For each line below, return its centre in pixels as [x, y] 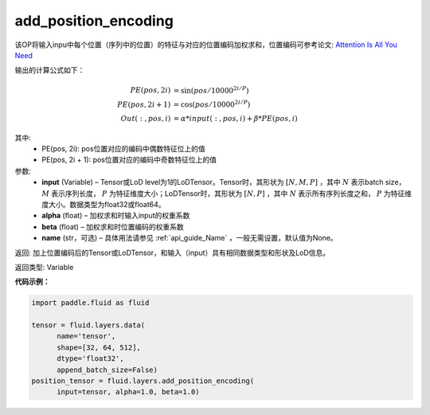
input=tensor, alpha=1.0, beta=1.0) [128, 392]
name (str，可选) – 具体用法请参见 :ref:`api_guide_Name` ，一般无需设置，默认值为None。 [190, 238]
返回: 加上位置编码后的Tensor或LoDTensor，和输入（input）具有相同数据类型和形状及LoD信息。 [172, 253]
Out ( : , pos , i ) [146, 118]
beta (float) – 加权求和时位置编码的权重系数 [113, 226]
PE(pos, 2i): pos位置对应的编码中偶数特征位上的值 [124, 149]
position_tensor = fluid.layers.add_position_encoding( [143, 381]
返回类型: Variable [44, 267]
